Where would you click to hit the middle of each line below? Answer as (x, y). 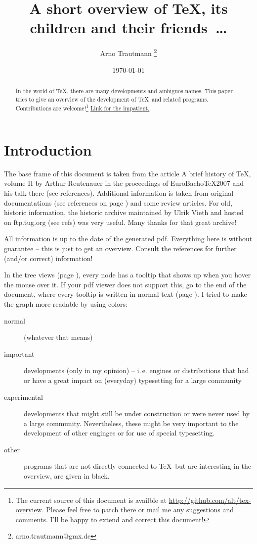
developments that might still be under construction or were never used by (137, 413)
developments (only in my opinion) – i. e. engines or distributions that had (136, 370)
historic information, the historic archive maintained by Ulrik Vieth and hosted (124, 212)
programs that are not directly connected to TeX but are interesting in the (138, 466)
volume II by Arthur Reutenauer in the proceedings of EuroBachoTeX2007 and (124, 183)
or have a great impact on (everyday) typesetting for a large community (133, 380)
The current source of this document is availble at (91, 500)
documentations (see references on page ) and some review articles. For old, (118, 202)
